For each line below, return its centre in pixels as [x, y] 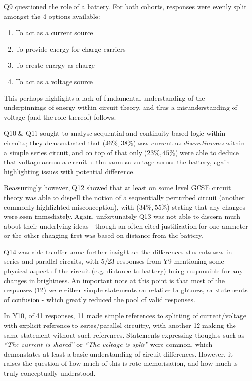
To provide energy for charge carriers [70, 48]
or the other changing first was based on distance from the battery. [104, 235]
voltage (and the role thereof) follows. [60, 117]
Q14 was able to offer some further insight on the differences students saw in [118, 251]
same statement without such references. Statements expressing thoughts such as [124, 335]
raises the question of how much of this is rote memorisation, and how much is [121, 363]
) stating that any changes [206, 207]
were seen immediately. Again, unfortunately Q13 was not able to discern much [122, 216]
